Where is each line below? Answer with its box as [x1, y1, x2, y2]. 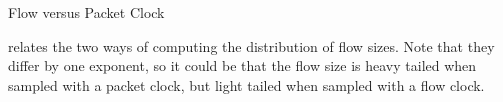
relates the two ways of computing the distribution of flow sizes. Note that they [8, 35, 495, 56]
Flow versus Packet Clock [8, 2, 165, 22]
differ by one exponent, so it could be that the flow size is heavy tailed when [8, 55, 477, 76]
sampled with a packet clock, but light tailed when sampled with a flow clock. [8, 74, 485, 95]
